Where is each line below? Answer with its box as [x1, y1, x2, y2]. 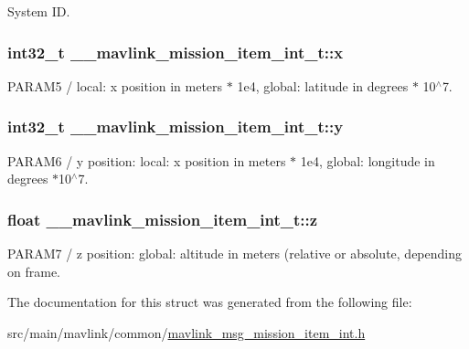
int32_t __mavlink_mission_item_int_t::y [7, 115, 344, 138]
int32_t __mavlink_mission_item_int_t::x [7, 40, 344, 63]
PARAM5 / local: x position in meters [7, 76, 223, 95]
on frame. [7, 261, 60, 280]
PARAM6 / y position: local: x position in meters [7, 151, 286, 170]
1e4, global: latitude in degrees [237, 76, 409, 95]
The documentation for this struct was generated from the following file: [7, 292, 412, 312]
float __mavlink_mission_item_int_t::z [7, 207, 318, 230]
